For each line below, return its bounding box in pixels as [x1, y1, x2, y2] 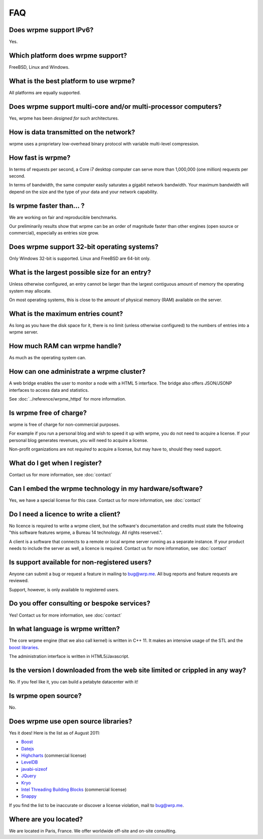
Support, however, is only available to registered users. [9, 586, 119, 592]
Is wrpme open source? [9, 692, 82, 700]
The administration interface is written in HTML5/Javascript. [9, 654, 130, 659]
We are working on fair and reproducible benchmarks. [9, 214, 118, 220]
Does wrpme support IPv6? [9, 26, 94, 34]
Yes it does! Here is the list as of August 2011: [9, 730, 100, 736]
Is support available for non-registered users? [9, 558, 152, 566]
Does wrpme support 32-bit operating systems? [9, 243, 159, 251]
